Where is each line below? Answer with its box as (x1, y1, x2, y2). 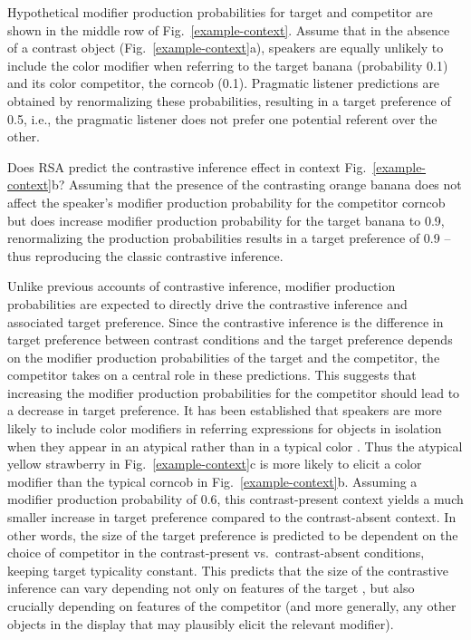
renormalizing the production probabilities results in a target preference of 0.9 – (7, 228, 451, 247)
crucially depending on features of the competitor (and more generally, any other (7, 596, 457, 615)
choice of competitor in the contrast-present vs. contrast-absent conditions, (7, 543, 425, 562)
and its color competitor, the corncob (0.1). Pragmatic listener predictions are (7, 73, 440, 92)
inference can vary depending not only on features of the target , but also (7, 578, 415, 597)
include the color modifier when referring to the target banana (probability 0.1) (7, 55, 448, 74)
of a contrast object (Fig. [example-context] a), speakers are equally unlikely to (7, 38, 444, 57)
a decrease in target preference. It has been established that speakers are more (7, 401, 442, 420)
